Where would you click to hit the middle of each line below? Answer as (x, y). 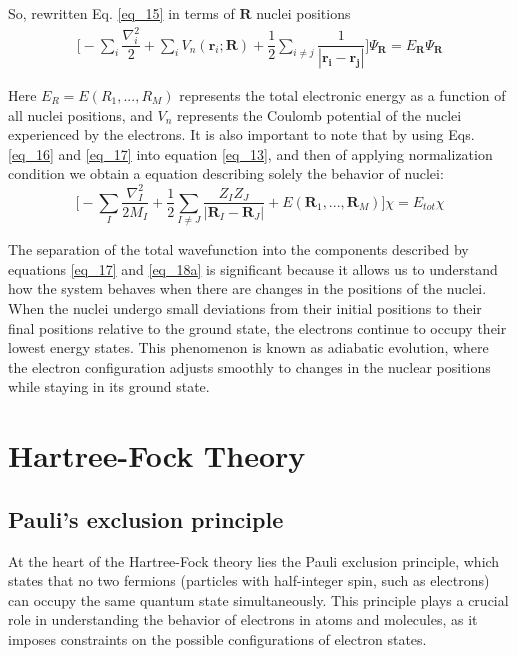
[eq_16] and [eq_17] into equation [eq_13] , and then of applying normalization (250, 153)
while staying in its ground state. (109, 386)
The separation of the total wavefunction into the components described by (238, 249)
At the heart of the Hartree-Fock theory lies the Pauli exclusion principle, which (254, 560)
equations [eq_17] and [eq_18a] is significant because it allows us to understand (253, 268)
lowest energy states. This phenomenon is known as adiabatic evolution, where (248, 347)
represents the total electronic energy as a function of (342, 95)
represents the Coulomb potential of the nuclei (319, 114)
